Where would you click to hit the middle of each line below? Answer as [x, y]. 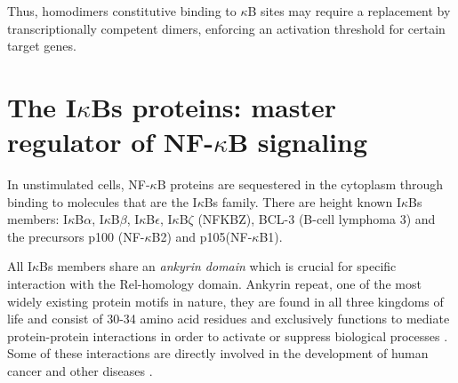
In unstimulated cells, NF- [79, 184]
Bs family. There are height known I [302, 201]
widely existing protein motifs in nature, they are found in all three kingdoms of [225, 301]
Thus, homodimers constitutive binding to [122, 11]
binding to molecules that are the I [102, 201]
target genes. [42, 46]
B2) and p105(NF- [202, 236]
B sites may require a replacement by [349, 11]
